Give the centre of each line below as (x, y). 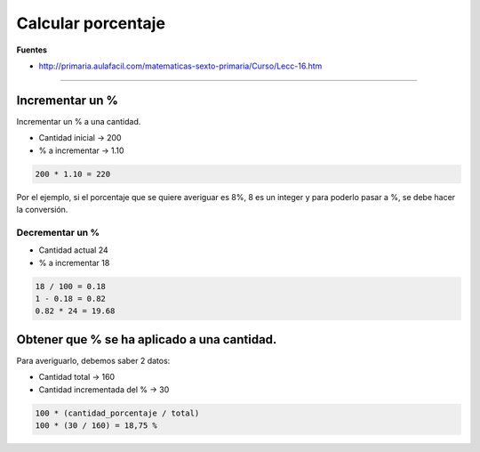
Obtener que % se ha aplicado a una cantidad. (147, 339)
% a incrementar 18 (74, 262)
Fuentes (32, 50)
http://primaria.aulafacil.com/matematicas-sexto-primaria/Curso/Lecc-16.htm (180, 66)
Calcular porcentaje (91, 23)
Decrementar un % (58, 232)
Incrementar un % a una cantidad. (79, 121)
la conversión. (42, 209)
